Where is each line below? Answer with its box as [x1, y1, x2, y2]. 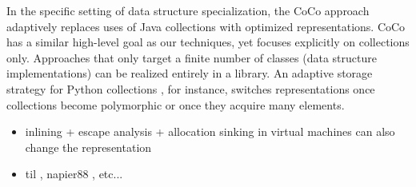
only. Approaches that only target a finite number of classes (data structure [6, 49, 377, 66]
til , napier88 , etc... [25, 165, 123, 182]
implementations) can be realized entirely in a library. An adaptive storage [6, 65, 373, 82]
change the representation [25, 138, 152, 155]
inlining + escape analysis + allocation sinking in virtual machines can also [25, 123, 395, 140]
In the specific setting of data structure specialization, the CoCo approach [6, 2, 370, 18]
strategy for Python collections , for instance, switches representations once [6, 80, 375, 97]
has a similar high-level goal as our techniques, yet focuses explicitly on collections [6, 34, 410, 50]
